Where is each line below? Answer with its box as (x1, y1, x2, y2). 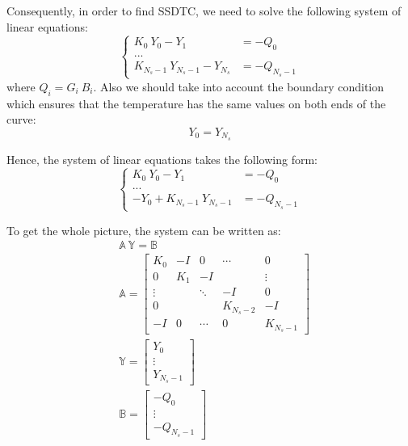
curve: (6, 111, 36, 128)
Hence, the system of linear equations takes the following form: (6, 150, 318, 167)
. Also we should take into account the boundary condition (93, 78, 385, 95)
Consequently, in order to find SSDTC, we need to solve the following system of (6, 2, 402, 19)
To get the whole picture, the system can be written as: (6, 221, 281, 238)
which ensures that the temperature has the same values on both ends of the (6, 95, 386, 111)
